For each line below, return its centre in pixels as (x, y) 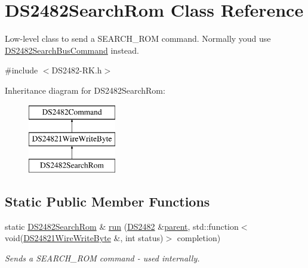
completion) (199, 238)
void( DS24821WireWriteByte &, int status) (84, 238)
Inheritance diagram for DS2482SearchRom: (85, 90)
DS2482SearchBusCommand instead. (72, 50)
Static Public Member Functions (107, 201)
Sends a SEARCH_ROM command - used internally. (102, 258)
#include (21, 70)
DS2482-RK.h (77, 70)
